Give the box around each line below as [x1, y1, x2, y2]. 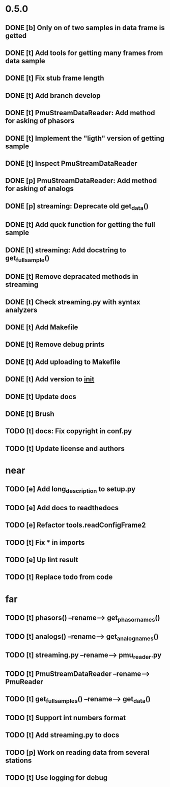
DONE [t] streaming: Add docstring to [5, 246, 126, 254]
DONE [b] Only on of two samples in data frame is [5, 23, 165, 32]
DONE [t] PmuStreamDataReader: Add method [5, 109, 155, 117]
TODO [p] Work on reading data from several [5, 748, 150, 757]
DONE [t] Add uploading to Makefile [5, 357, 121, 366]
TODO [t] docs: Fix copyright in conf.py [5, 427, 132, 436]
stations [5, 756, 32, 765]
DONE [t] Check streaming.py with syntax [5, 298, 141, 306]
